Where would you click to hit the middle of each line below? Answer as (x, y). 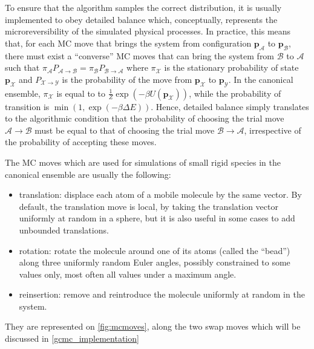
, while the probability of (235, 93)
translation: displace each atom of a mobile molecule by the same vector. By (160, 194)
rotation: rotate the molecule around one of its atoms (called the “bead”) (155, 250)
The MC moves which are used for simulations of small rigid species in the (143, 162)
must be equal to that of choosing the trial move (125, 130)
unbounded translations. (64, 230)
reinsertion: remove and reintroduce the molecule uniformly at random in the (162, 294)
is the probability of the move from (127, 79)
